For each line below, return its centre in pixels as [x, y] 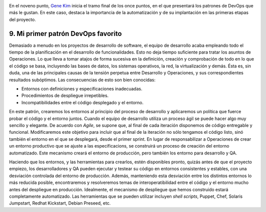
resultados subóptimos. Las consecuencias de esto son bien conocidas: [82, 80]
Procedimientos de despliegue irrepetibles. [65, 95]
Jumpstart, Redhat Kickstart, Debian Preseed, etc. [60, 203]
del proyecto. [23, 19]
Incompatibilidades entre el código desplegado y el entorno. [83, 102]
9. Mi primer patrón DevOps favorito [66, 34]
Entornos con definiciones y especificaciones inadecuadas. [82, 89]
